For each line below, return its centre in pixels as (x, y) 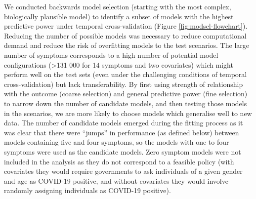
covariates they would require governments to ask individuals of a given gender (123, 171)
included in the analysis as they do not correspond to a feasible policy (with (119, 161)
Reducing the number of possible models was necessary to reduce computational (125, 35)
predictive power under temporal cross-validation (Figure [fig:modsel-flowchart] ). (126, 26)
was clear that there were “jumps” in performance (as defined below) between (122, 132)
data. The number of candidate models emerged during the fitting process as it (124, 123)
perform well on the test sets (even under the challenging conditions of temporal (126, 74)
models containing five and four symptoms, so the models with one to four (117, 142)
